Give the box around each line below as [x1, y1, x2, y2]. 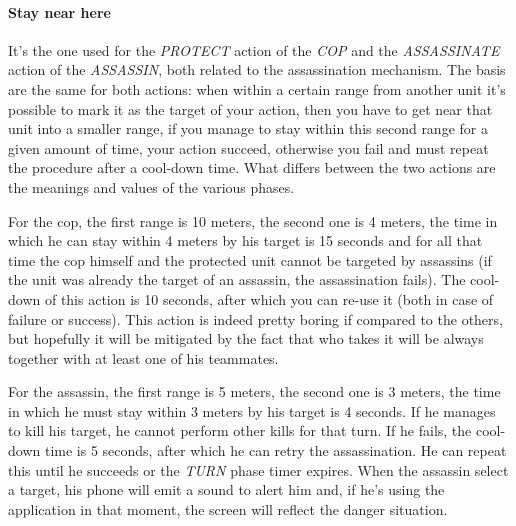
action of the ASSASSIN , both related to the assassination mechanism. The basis [8, 59, 506, 80]
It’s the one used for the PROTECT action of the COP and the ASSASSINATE [8, 39, 500, 60]
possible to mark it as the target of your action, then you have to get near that [8, 98, 493, 119]
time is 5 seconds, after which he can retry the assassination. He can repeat [44, 440, 507, 461]
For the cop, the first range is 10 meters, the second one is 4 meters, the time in [8, 210, 498, 231]
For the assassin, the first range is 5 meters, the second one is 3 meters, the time [8, 381, 501, 402]
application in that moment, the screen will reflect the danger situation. [8, 498, 448, 519]
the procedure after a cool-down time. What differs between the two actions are [8, 157, 496, 178]
